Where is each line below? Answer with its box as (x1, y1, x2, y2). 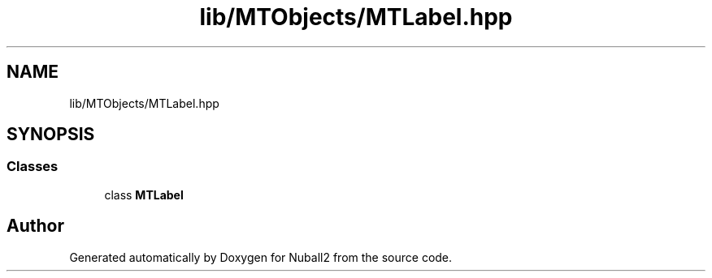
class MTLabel (104, 187, 184, 202)
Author (7, 216, 64, 237)
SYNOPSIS (7, 124, 95, 145)
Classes (7, 158, 59, 175)
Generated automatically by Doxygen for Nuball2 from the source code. (69, 250, 453, 264)
